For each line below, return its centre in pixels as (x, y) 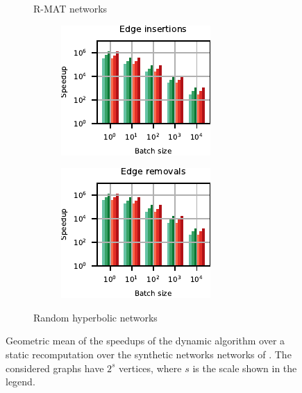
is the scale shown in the (245, 368)
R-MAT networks (70, 8)
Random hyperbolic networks (95, 317)
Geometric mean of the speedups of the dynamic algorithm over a (145, 341)
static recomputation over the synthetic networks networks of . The (149, 354)
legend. (20, 382)
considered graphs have (55, 368)
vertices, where (150, 368)
